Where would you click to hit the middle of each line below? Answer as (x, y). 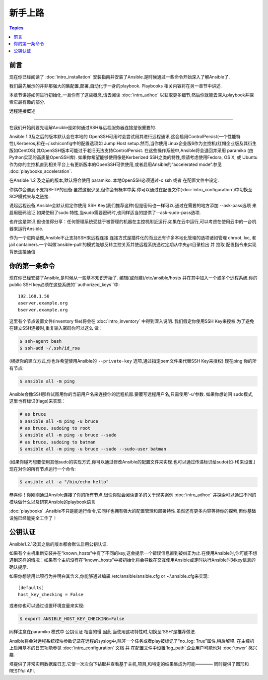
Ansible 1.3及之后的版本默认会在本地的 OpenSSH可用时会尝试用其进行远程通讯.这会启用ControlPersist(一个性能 (123, 136)
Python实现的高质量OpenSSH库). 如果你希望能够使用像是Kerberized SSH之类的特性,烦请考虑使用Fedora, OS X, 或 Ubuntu (133, 157)
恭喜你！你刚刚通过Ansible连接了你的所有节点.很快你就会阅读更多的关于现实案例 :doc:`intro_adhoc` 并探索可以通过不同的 (133, 495)
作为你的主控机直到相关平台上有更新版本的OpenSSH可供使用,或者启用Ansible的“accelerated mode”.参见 (115, 164)
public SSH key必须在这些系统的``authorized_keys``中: (65, 285)
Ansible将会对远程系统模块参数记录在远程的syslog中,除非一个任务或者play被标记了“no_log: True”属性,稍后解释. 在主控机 (132, 641)
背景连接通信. (23, 251)
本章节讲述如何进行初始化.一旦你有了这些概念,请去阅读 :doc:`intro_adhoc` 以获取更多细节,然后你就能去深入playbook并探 (132, 95)
